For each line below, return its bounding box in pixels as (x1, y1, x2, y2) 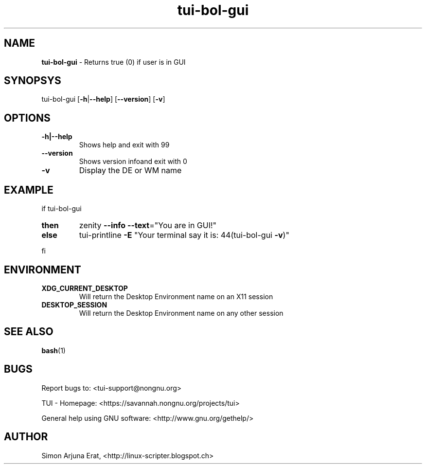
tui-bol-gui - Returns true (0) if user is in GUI (41, 57, 186, 66)
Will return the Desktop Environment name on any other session (79, 308, 284, 317)
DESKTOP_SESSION (41, 300, 107, 309)
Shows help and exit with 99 (79, 141, 170, 149)
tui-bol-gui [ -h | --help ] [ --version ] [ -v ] (41, 95, 165, 104)
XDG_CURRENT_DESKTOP (41, 284, 128, 292)
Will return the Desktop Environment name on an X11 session (79, 292, 273, 301)
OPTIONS (4, 111, 51, 124)
